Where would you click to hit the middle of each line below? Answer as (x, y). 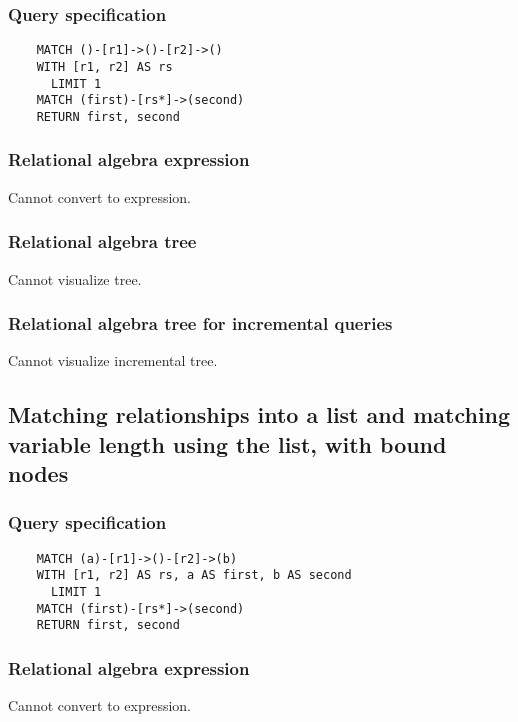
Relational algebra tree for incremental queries (200, 323)
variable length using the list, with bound (227, 443)
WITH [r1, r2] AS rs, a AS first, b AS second (194, 575)
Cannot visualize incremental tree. (113, 360)
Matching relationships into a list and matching (259, 414)
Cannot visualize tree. (75, 278)
